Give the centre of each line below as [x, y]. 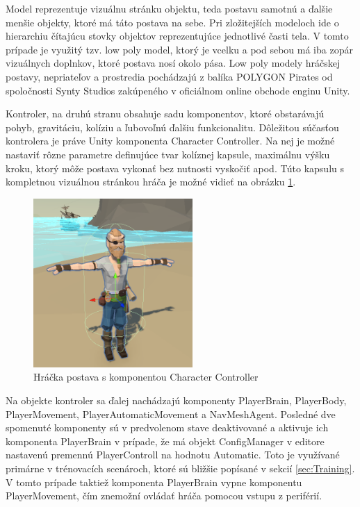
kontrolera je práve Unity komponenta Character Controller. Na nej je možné [170, 141]
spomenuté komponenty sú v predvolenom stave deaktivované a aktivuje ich [167, 427]
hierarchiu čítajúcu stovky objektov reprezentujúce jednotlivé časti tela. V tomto [177, 36]
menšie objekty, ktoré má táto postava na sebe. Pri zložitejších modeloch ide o [172, 22]
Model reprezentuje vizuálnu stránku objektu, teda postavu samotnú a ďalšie [169, 8]
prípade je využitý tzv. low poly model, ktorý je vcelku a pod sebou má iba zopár [179, 49]
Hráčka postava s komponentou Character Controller [146, 377]
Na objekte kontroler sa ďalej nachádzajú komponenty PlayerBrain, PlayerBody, [176, 400]
